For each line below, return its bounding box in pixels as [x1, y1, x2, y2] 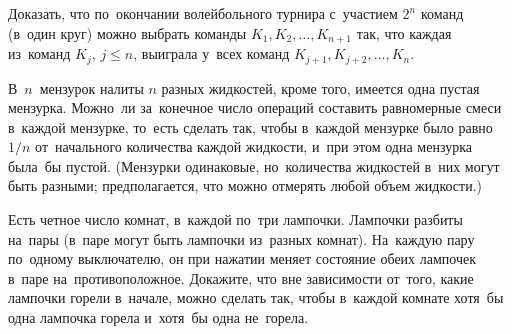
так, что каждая [356, 22, 452, 43]
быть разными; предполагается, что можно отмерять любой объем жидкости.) [8, 175, 483, 196]
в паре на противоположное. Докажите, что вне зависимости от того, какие [8, 267, 474, 288]
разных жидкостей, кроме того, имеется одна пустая [161, 77, 480, 98]
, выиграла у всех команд [133, 43, 290, 64]
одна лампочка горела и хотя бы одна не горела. [8, 307, 309, 328]
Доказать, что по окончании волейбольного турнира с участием [8, 3, 398, 23]
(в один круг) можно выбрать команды [8, 22, 247, 43]
